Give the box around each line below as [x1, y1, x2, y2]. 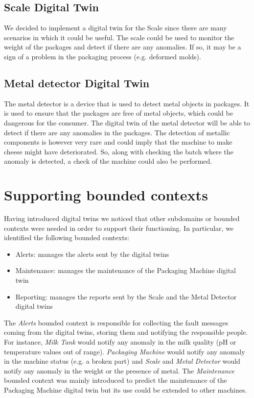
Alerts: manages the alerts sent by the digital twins [15, 249, 169, 259]
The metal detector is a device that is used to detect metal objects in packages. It [4, 98, 250, 108]
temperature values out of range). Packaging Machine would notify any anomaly [4, 346, 245, 356]
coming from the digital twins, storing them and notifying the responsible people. [4, 327, 248, 337]
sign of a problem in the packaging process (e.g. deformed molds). [4, 51, 201, 61]
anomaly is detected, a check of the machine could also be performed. [4, 156, 212, 166]
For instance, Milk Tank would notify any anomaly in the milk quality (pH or [4, 337, 236, 347]
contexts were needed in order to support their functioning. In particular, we [4, 223, 234, 233]
